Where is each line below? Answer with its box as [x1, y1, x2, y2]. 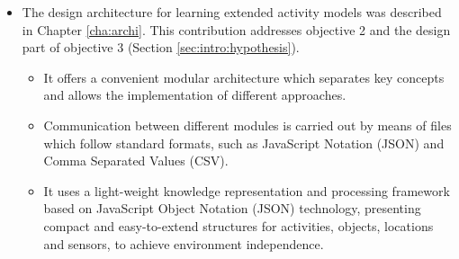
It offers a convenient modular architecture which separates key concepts [43, 67, 445, 86]
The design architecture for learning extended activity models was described [22, 3, 442, 21]
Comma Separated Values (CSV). [43, 151, 229, 170]
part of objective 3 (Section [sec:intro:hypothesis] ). [22, 38, 300, 57]
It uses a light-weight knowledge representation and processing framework [43, 181, 450, 200]
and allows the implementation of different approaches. [43, 85, 346, 104]
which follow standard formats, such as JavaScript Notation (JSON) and [43, 133, 445, 152]
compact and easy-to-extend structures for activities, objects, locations [43, 216, 434, 235]
